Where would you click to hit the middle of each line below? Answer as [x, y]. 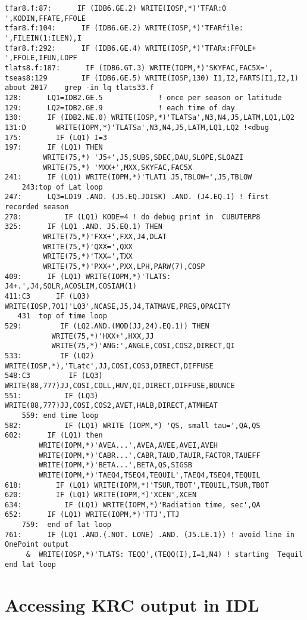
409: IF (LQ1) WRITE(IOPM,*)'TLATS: [88, 276]
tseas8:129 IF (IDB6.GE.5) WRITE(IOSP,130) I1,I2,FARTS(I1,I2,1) [152, 78]
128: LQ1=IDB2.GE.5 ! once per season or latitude [143, 97]
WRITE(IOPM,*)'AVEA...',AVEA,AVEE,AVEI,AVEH [128, 445]
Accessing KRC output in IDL [132, 604]
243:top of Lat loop [62, 187]
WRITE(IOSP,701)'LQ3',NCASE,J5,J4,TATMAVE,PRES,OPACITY [118, 306]
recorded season [37, 207]
